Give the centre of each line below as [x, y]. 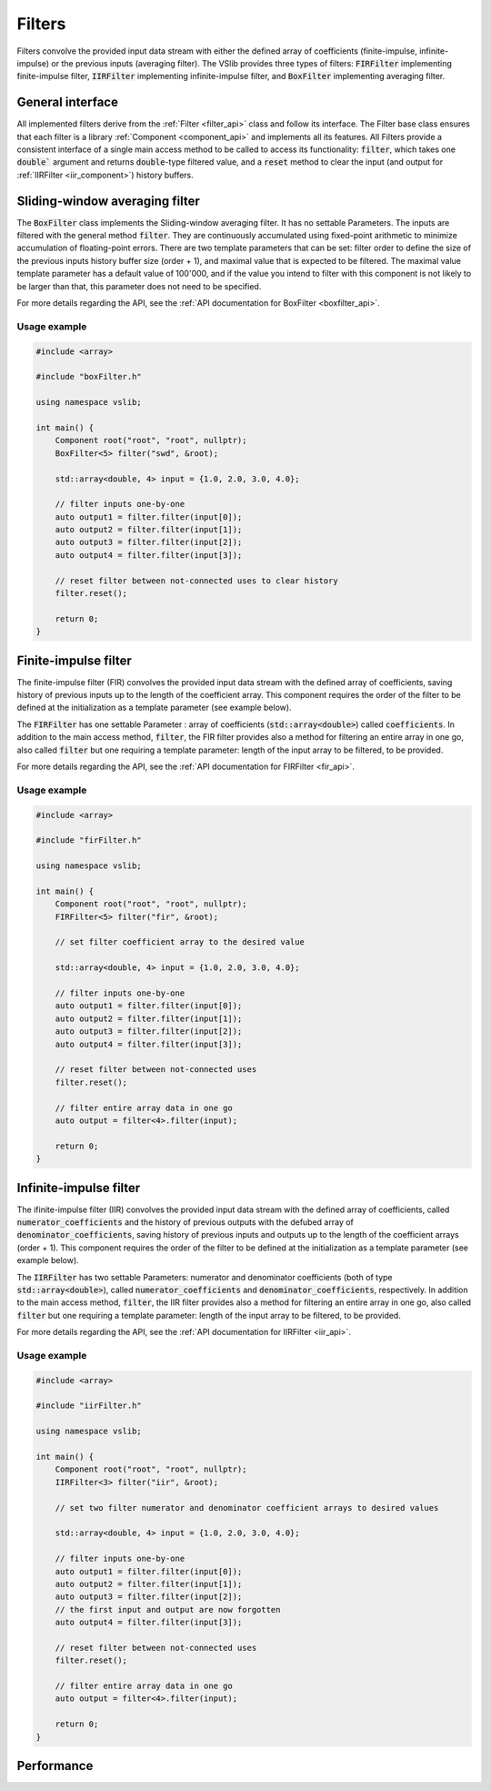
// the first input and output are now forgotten [168, 1609]
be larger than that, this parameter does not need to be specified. [139, 286]
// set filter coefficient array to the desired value [180, 942]
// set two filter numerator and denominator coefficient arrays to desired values [247, 1508]
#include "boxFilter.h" [89, 377]
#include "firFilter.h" [89, 840]
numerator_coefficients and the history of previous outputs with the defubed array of [185, 1222]
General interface [67, 102]
